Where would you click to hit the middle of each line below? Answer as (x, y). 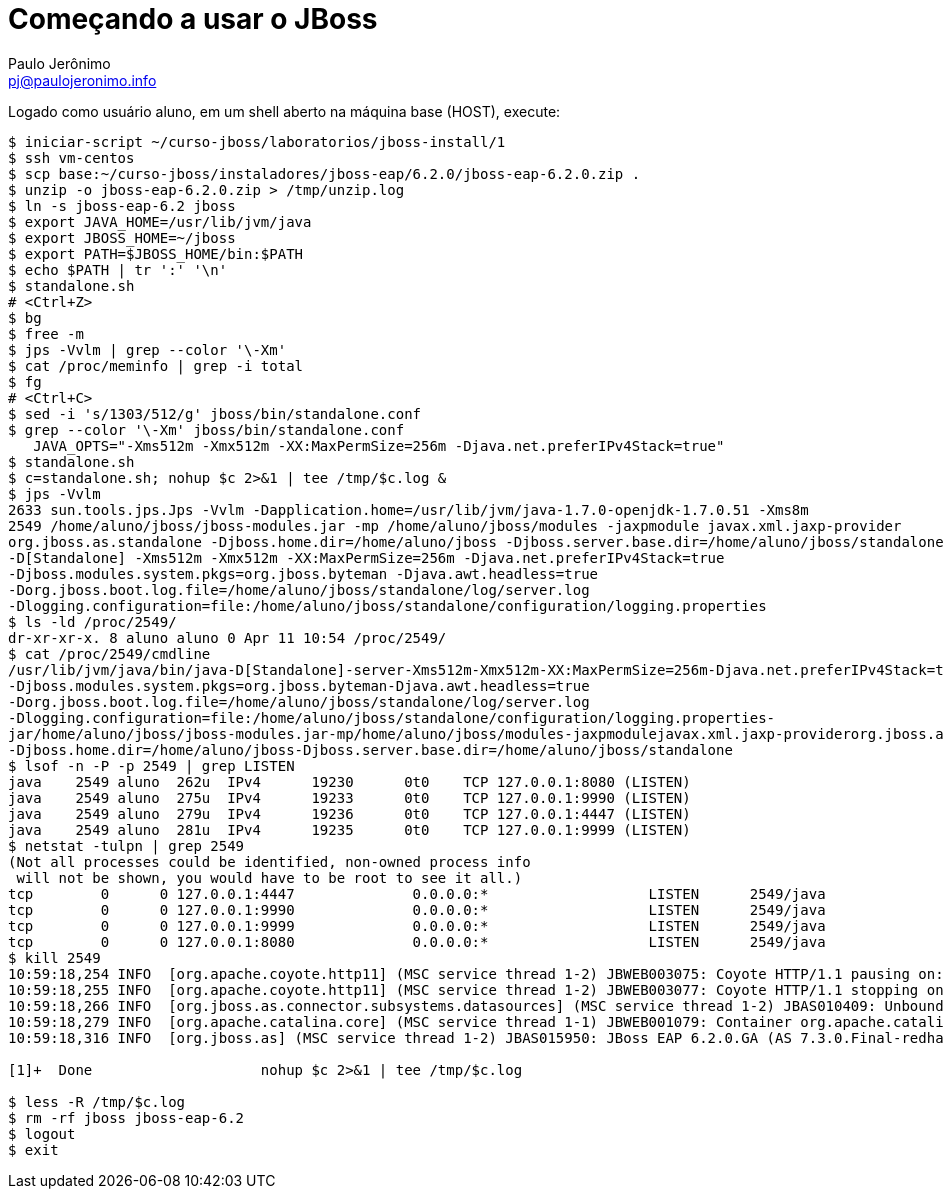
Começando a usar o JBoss (193, 19)
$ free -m (46, 333)
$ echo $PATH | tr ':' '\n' (118, 269)
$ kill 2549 (54, 957)
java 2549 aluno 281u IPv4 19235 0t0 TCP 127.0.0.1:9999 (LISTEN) (349, 829)
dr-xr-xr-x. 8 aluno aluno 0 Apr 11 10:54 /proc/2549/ (227, 637)
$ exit (33, 1149)
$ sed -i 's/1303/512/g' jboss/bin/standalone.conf (215, 413)
